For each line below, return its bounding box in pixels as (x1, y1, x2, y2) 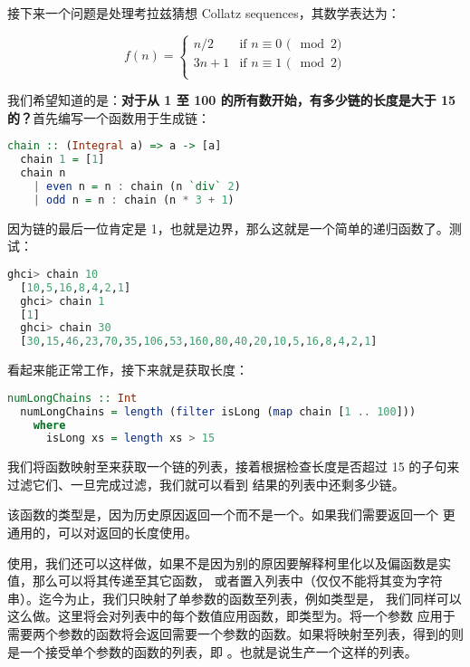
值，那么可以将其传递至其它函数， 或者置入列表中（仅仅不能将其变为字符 (7, 571, 443, 590)
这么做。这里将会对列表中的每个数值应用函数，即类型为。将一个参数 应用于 (7, 606, 456, 625)
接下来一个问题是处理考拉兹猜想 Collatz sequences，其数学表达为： (7, 4, 400, 22)
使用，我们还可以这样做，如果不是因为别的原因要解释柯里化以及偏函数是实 (7, 553, 451, 572)
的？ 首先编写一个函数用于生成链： (7, 108, 210, 127)
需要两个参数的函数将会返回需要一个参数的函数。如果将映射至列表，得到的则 (7, 624, 464, 643)
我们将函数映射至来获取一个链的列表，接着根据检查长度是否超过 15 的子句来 (7, 457, 460, 476)
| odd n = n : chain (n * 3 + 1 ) (33, 193, 235, 206)
